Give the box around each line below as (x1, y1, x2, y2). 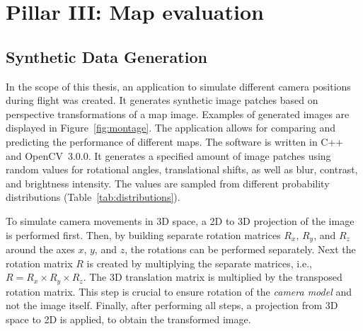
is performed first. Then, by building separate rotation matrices (6, 227, 281, 242)
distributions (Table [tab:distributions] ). (6, 190, 180, 204)
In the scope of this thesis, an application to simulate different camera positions (6, 79, 351, 93)
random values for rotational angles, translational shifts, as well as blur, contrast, (6, 162, 358, 177)
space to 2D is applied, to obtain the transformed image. (6, 311, 251, 326)
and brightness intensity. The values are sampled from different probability (6, 175, 330, 190)
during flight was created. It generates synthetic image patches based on (6, 93, 318, 108)
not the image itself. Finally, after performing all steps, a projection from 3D (6, 298, 338, 313)
